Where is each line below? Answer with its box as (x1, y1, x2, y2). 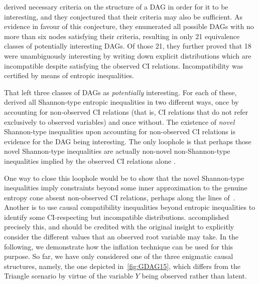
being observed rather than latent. (142, 270, 247, 281)
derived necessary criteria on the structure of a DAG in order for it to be (4, 2, 228, 12)
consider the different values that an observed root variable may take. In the (4, 231, 239, 242)
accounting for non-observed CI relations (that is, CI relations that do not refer (4, 106, 248, 117)
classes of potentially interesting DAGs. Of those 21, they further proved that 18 (4, 41, 251, 51)
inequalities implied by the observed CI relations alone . (4, 155, 176, 166)
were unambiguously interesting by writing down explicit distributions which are (4, 50, 251, 61)
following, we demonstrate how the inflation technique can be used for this (4, 241, 233, 251)
